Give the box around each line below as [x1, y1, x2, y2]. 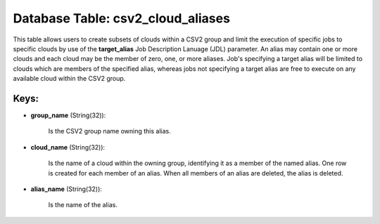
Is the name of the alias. [48, 201, 118, 209]
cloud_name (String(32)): [30, 143, 106, 151]
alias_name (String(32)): [30, 185, 102, 193]
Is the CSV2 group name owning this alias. [48, 127, 172, 136]
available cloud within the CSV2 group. [13, 74, 126, 83]
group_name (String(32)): [30, 111, 106, 119]
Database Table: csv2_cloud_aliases [13, 11, 230, 26]
